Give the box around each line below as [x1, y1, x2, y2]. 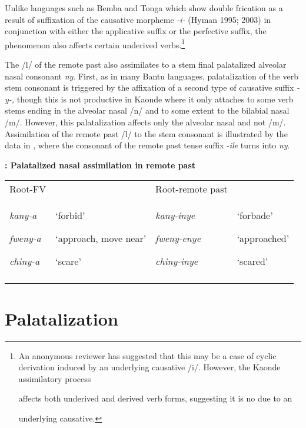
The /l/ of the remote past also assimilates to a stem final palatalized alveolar [5, 58, 287, 71]
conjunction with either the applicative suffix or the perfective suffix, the [5, 25, 267, 37]
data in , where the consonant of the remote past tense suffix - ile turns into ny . [5, 139, 290, 151]
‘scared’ [237, 254, 268, 268]
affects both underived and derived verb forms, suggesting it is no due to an [18, 392, 292, 404]
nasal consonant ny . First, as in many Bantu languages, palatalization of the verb [5, 69, 298, 82]
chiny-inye [155, 254, 198, 268]
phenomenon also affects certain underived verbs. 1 [5, 37, 185, 51]
